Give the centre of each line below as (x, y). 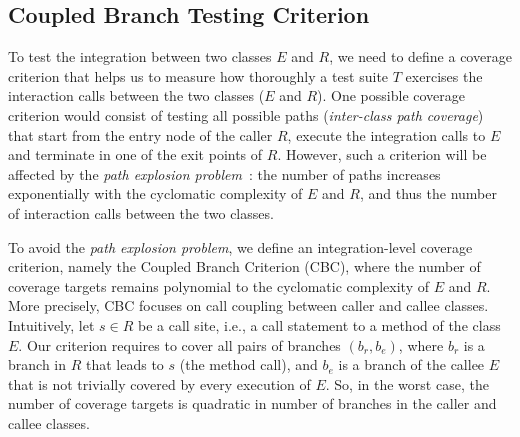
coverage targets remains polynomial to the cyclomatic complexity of (219, 285)
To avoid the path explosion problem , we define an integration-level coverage (240, 246)
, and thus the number (428, 193)
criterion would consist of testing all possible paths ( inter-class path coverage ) (246, 114)
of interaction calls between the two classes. (141, 212)
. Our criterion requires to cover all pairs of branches (179, 344)
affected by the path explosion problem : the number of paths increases (224, 173)
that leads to (124, 364)
